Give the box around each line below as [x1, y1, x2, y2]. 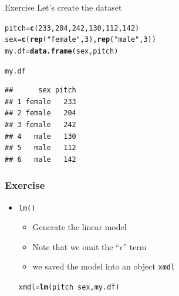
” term [123, 240, 147, 252]
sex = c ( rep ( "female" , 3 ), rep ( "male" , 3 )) [5, 35, 156, 44]
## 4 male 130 [5, 132, 76, 141]
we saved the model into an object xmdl [32, 260, 175, 272]
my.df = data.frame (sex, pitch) [5, 46, 119, 55]
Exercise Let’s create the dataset [5, 1, 122, 13]
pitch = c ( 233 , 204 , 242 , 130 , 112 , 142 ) [5, 24, 140, 32]
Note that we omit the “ [32, 240, 120, 252]
